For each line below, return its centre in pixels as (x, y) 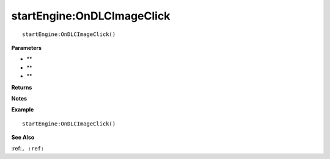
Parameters (27, 48)
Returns (22, 87)
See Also (23, 138)
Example (23, 110)
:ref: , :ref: (28, 149)
